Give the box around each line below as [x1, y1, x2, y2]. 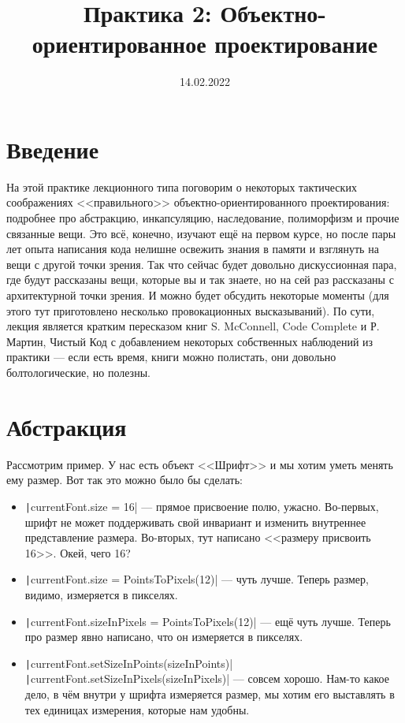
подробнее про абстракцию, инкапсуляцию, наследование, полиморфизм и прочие [6, 210, 399, 226]
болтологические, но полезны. [6, 363, 150, 380]
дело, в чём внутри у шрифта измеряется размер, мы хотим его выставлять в [24, 686, 395, 703]
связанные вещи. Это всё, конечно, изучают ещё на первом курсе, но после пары [6, 225, 396, 241]
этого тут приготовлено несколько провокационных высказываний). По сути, [6, 302, 375, 319]
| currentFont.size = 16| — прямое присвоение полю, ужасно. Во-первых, [24, 498, 379, 514]
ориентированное [32, 28, 206, 60]
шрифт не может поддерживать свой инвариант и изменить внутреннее [24, 513, 366, 530]
